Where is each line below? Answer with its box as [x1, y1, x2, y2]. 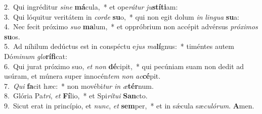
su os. [4, 31, 20, 41]
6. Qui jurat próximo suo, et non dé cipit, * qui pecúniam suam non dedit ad [4, 61, 244, 71]
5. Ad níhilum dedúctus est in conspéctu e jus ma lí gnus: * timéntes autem [4, 41, 234, 51]
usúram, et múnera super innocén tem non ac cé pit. [4, 71, 161, 81]
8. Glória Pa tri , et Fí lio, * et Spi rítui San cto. [4, 90, 148, 101]
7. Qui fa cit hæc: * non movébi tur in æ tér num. [4, 80, 154, 91]
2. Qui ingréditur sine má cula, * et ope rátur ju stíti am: [4, 2, 178, 12]
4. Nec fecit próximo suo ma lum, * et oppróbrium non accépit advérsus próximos [4, 21, 258, 32]
